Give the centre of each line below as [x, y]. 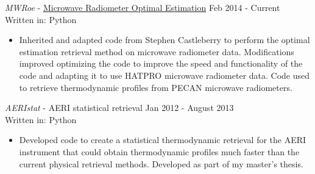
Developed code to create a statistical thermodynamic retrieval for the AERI [163, 140]
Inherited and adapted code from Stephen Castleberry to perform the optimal [165, 40]
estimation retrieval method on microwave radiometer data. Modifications [157, 51]
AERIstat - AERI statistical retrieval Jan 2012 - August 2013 [119, 108]
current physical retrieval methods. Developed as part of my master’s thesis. [161, 163]
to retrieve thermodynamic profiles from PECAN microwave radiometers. [156, 87]
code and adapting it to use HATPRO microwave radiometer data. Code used [165, 75]
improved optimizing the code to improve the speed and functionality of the [161, 63]
